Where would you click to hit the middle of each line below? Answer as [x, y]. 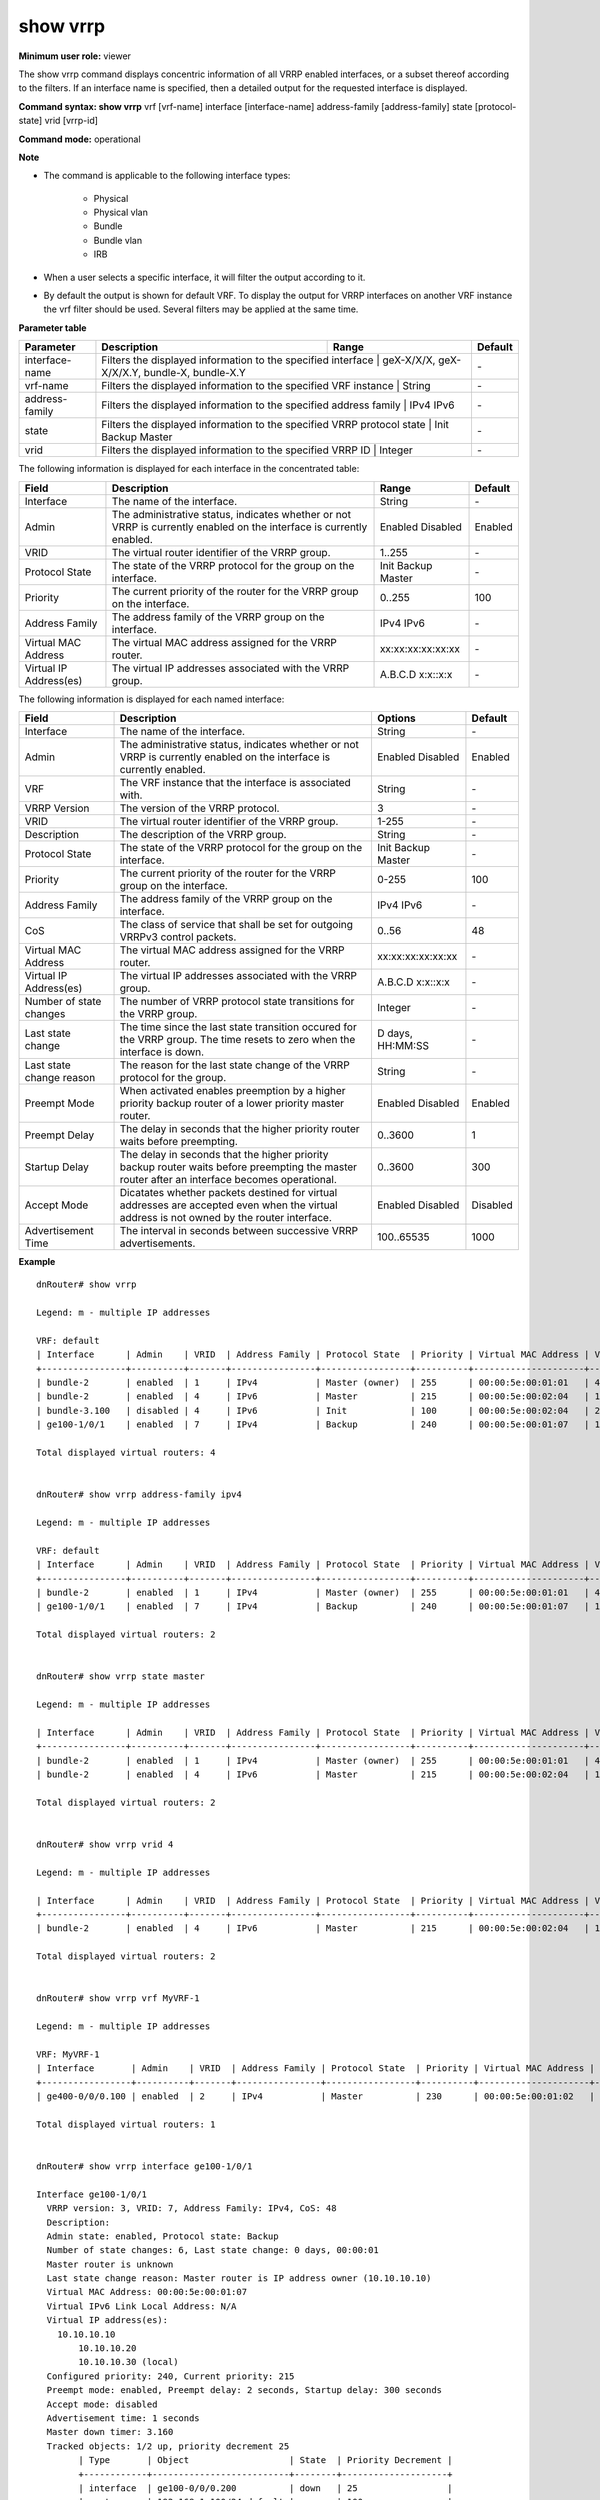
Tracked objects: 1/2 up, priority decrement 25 [168, 2446]
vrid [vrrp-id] [71, 121]
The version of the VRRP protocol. [199, 808]
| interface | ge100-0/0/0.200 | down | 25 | [265, 2488]
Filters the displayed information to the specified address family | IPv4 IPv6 [278, 405]
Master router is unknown [110, 2264]
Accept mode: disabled [102, 2404]
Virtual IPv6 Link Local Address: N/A [141, 2306]
